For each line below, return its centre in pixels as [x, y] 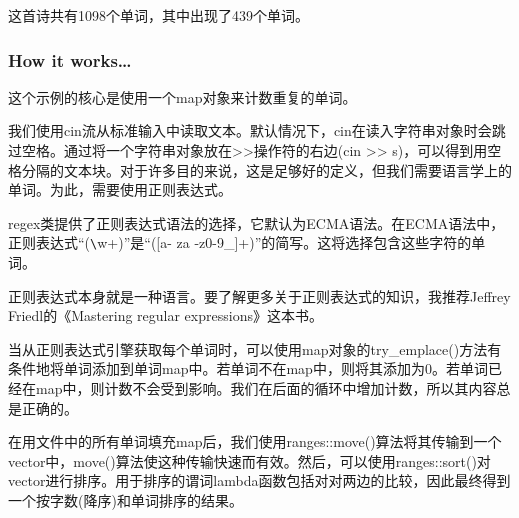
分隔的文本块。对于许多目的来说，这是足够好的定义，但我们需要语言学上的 [266, 169]
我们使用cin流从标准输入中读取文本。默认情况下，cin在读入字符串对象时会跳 [257, 130]
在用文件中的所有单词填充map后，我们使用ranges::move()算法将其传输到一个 [255, 441]
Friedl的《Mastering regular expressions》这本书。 [165, 315]
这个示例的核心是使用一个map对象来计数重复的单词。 [182, 96]
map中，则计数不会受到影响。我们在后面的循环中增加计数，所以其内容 [266, 388]
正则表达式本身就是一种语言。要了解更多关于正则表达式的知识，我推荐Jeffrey [259, 295]
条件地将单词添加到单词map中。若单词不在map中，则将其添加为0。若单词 [248, 368]
